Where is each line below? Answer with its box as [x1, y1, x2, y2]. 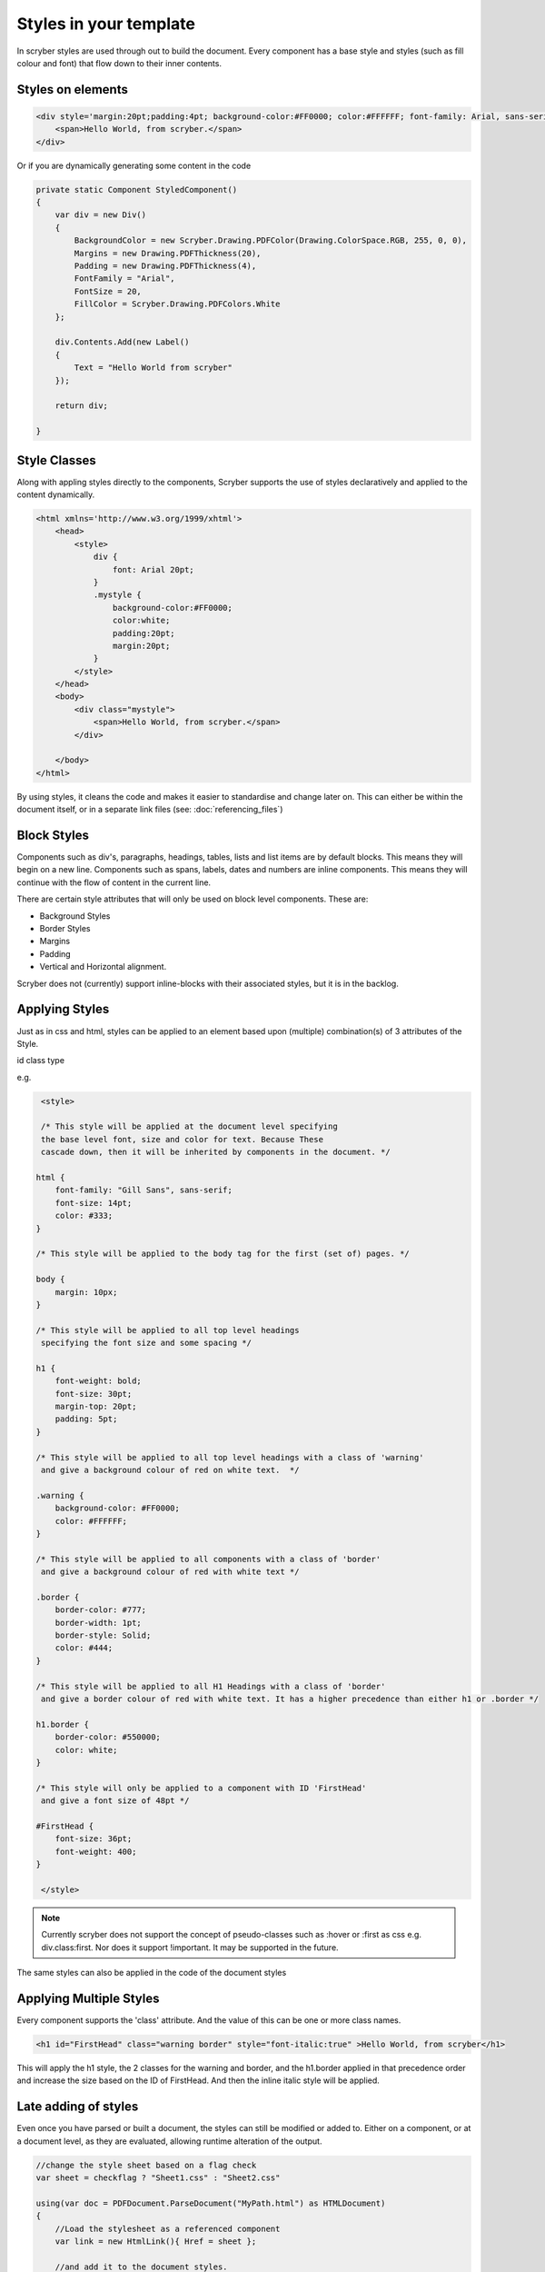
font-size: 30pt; [54, 1389, 133, 1399]
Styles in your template [16, 14, 195, 34]
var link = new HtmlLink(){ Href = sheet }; [54, 2236, 257, 2247]
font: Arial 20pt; [112, 564, 194, 574]
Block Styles [16, 827, 90, 842]
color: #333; [54, 1211, 114, 1221]
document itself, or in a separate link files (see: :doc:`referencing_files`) [16, 804, 283, 815]
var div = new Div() [54, 210, 147, 220]
